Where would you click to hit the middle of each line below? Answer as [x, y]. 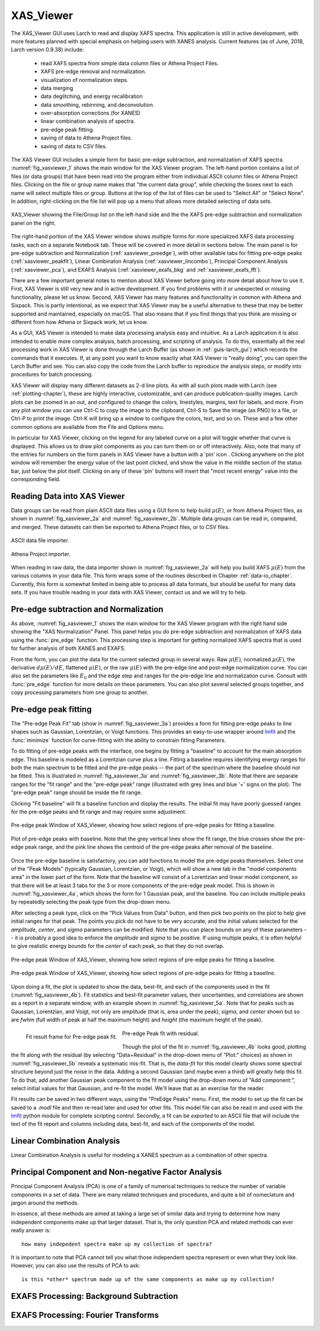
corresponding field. [36, 479]
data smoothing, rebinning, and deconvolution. [97, 104]
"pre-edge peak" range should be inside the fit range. [76, 792]
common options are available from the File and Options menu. [88, 426]
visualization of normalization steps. [84, 79]
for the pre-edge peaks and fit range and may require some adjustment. [99, 811]
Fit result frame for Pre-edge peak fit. [71, 1037]
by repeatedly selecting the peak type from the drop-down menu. [91, 902]
